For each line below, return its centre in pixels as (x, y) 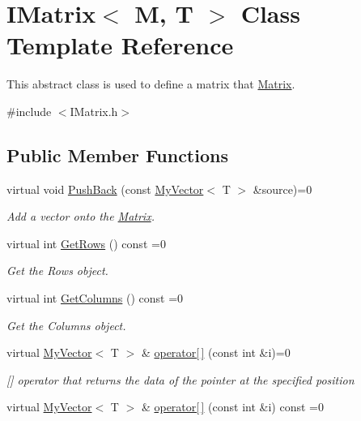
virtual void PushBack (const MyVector (105, 189)
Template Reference (120, 45)
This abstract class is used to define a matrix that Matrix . (151, 84)
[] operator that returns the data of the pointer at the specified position (180, 379)
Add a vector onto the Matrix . (81, 216)
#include (29, 111)
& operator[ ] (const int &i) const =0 (232, 407)
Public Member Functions (117, 155)
